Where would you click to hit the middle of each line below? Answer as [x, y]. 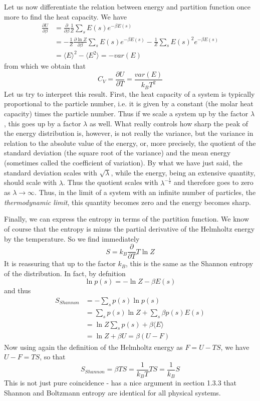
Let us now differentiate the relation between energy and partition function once [127, 7]
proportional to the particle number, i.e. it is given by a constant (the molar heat [129, 104]
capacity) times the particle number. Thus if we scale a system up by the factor [126, 114]
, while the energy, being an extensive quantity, [183, 172]
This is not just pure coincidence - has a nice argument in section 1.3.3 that [120, 383]
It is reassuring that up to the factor [60, 263]
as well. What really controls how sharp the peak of [169, 123]
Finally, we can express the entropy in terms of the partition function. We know [127, 219]
